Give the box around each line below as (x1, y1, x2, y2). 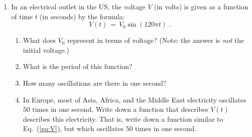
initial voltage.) (23, 44, 69, 55)
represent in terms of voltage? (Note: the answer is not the (67, 35, 244, 45)
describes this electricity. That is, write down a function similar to (23, 113, 223, 124)
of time (11, 11, 33, 21)
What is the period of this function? (23, 61, 132, 71)
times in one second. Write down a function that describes (32, 104, 209, 114)
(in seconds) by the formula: (40, 11, 125, 21)
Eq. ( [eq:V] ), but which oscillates (23, 123, 124, 134)
